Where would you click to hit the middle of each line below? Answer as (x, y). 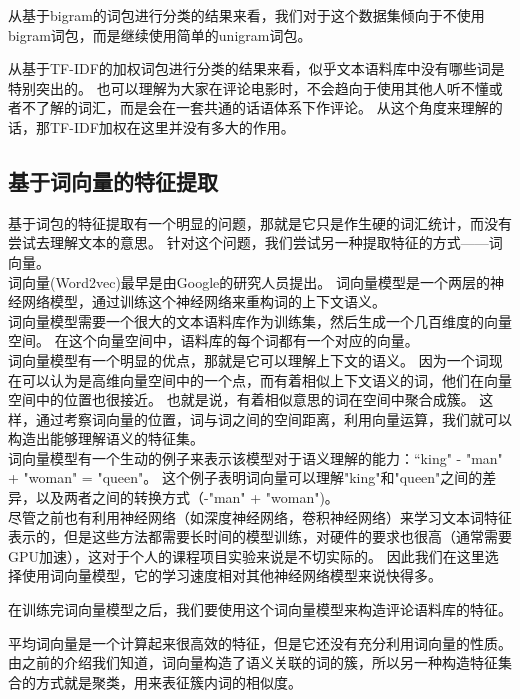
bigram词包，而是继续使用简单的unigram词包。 (160, 34)
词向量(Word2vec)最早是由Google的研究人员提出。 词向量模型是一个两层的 (249, 281)
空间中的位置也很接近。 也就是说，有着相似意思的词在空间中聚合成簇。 (241, 399)
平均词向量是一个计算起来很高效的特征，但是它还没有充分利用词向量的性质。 (260, 642)
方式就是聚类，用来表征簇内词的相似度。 (168, 681)
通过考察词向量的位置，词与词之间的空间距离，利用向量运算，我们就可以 (273, 418)
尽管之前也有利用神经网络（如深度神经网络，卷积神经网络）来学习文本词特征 (260, 516)
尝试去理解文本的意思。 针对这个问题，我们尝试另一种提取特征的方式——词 (255, 242)
